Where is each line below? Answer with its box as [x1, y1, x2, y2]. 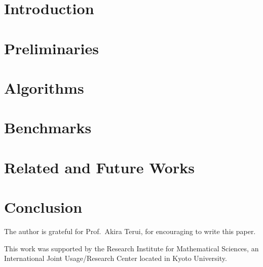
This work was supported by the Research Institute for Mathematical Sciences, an [4, 243, 259, 253]
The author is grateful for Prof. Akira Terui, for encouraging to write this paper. [4, 226, 256, 236]
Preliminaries [4, 37, 99, 58]
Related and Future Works [4, 157, 195, 177]
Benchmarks [4, 117, 92, 138]
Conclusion [4, 197, 83, 217]
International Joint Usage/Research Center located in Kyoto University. [4, 253, 227, 263]
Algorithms [4, 77, 84, 98]
